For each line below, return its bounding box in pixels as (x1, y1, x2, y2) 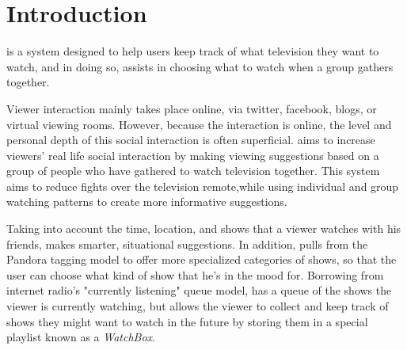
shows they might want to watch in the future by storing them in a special (6, 313, 368, 329)
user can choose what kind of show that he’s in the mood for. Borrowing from (6, 266, 384, 283)
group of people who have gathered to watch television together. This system (6, 162, 380, 179)
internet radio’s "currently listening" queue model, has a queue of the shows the (6, 282, 392, 299)
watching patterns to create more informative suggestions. (6, 193, 287, 210)
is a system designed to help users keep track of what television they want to (6, 43, 379, 59)
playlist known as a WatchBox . (6, 329, 155, 345)
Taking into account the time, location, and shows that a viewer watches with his (6, 220, 401, 237)
